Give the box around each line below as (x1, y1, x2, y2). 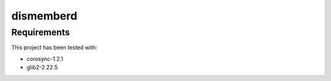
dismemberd (11, 9, 78, 23)
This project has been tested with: (11, 44, 97, 51)
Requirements (11, 27, 70, 38)
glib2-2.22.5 (26, 64, 58, 71)
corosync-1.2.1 (26, 55, 64, 62)
